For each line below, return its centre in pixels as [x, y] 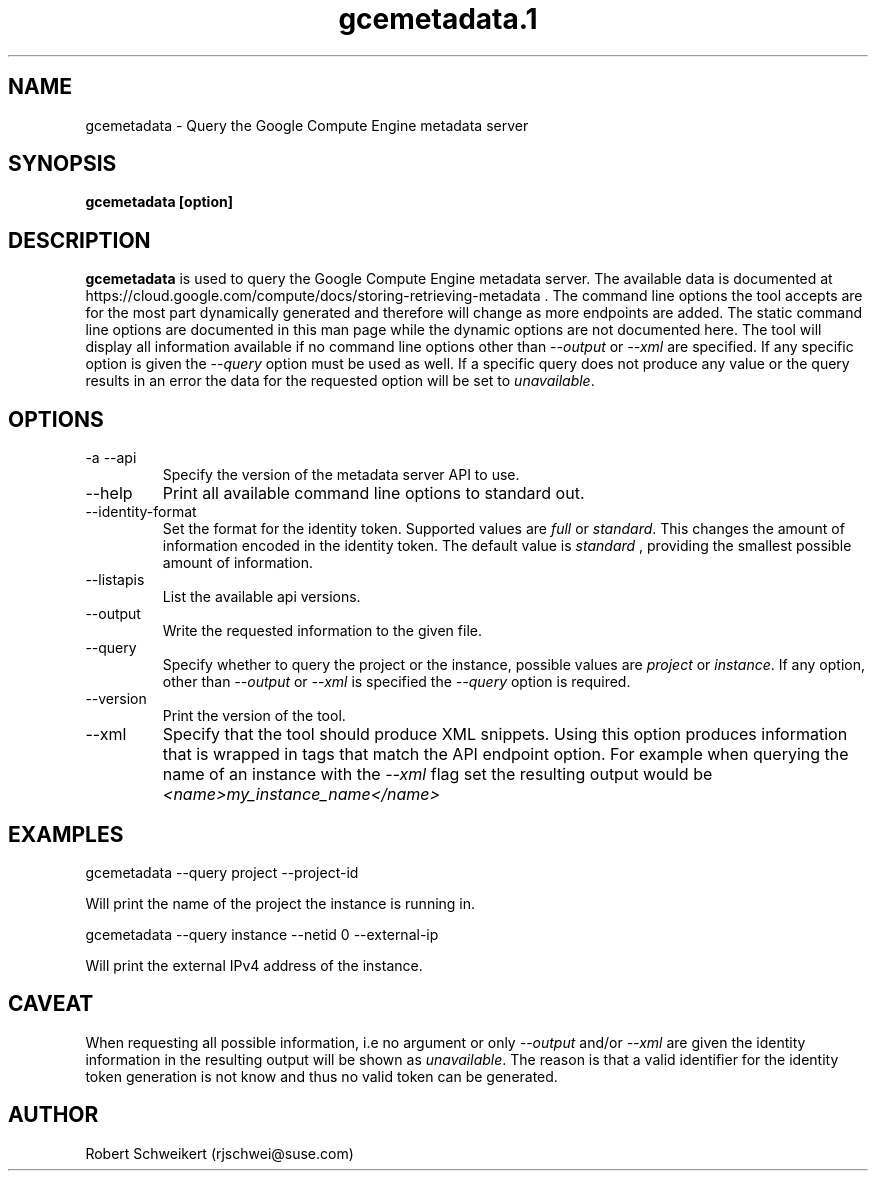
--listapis [115, 580]
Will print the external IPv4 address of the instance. [254, 965]
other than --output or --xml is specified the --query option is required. [396, 682]
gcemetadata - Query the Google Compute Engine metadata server [307, 125]
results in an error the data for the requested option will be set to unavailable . [340, 381]
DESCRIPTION [79, 240]
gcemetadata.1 [438, 19]
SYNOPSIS [62, 164]
